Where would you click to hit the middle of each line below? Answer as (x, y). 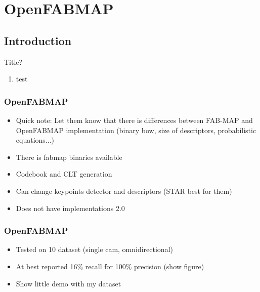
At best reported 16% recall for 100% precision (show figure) (110, 266)
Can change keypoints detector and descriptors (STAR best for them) (124, 191)
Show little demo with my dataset (69, 283)
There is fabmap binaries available (69, 157)
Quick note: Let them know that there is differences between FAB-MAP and (134, 120)
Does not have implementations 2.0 (70, 208)
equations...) (35, 140)
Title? (13, 61)
